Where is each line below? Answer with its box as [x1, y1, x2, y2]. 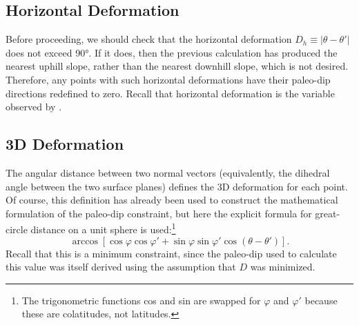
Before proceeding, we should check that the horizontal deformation [6, 32, 292, 46]
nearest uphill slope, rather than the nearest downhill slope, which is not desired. [6, 59, 349, 73]
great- [315, 206, 340, 220]
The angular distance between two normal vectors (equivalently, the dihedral [6, 165, 330, 179]
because [304, 293, 338, 307]
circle [6, 222, 28, 236]
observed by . [6, 99, 62, 114]
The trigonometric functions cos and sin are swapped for [21, 293, 261, 307]
